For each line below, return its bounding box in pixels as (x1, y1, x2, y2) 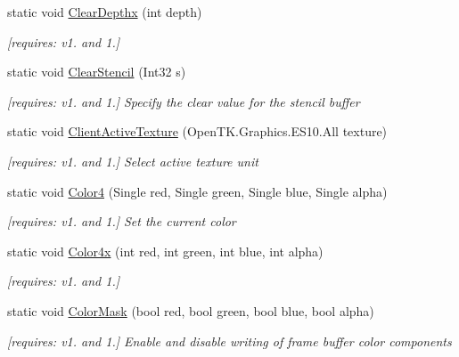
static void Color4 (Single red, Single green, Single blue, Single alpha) (7, 182, 388, 200)
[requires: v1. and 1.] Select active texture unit (7, 151, 258, 170)
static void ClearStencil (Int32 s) (7, 62, 186, 81)
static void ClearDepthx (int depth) (7, 3, 202, 20)
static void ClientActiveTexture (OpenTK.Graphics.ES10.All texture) (7, 122, 388, 141)
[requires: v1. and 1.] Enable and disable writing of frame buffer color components (7, 331, 452, 350)
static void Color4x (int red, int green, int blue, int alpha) (7, 241, 324, 260)
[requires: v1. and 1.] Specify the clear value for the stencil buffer (7, 92, 360, 110)
